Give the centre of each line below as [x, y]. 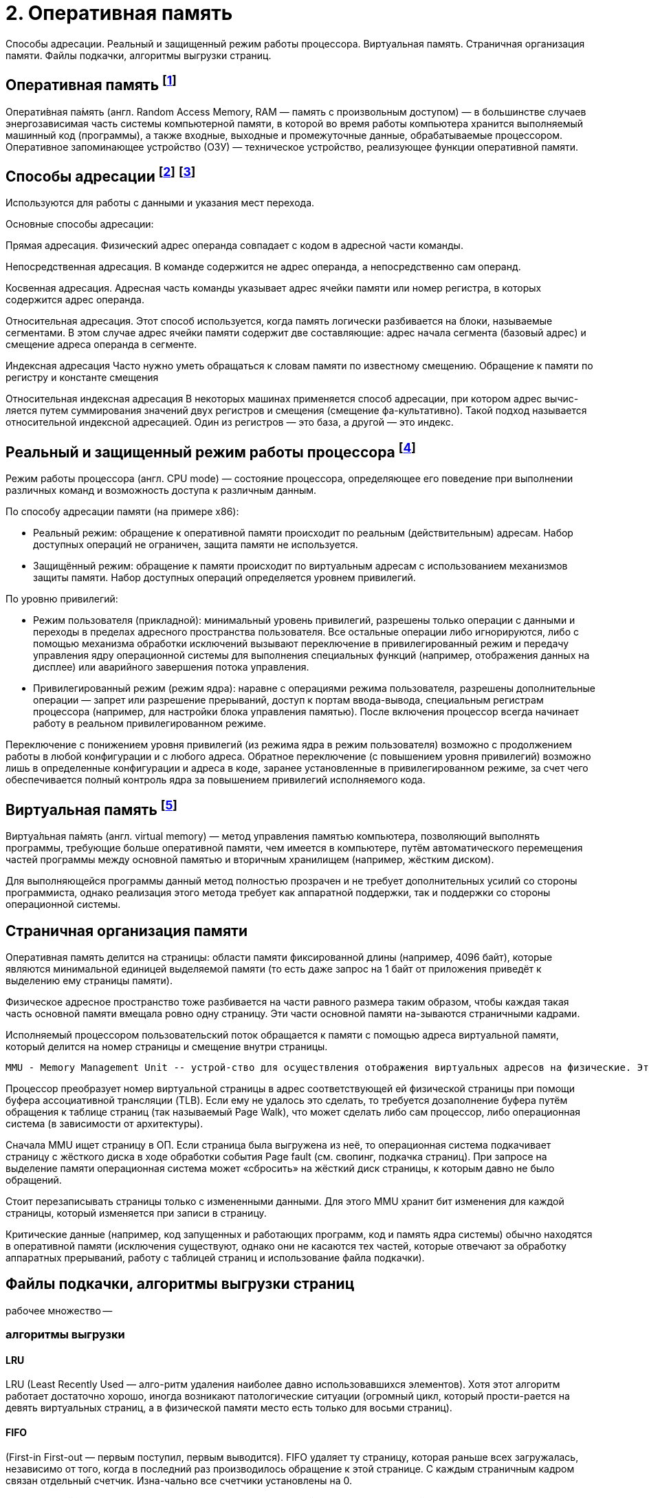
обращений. [34, 1180]
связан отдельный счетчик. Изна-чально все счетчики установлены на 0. [179, 1480]
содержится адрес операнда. [75, 300]
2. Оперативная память [119, 13]
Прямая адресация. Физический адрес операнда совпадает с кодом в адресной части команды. [234, 246]
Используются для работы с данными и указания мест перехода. [160, 203]
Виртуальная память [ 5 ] [91, 808]
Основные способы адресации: [80, 224]
